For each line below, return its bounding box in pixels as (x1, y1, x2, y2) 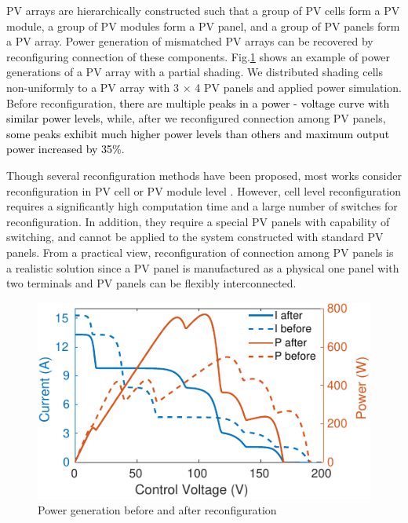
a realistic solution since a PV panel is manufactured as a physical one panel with (6, 259, 399, 276)
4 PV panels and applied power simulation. (195, 79, 402, 95)
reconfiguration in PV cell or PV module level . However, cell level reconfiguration (6, 182, 402, 199)
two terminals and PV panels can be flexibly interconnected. (6, 275, 297, 291)
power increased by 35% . (6, 141, 125, 157)
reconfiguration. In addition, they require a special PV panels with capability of (6, 213, 390, 229)
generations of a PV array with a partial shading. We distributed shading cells (6, 64, 383, 80)
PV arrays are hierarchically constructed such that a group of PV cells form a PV (6, 2, 400, 18)
